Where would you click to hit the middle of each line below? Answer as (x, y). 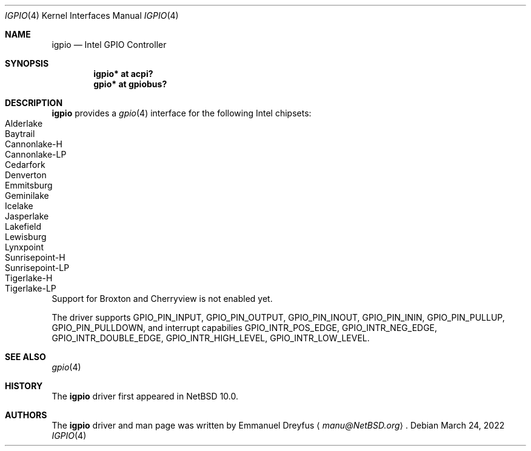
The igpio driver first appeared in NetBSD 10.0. (145, 396)
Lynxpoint (24, 247)
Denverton (26, 175)
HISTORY (24, 386)
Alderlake (24, 123)
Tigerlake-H (29, 278)
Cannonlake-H (34, 144)
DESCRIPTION (34, 103)
